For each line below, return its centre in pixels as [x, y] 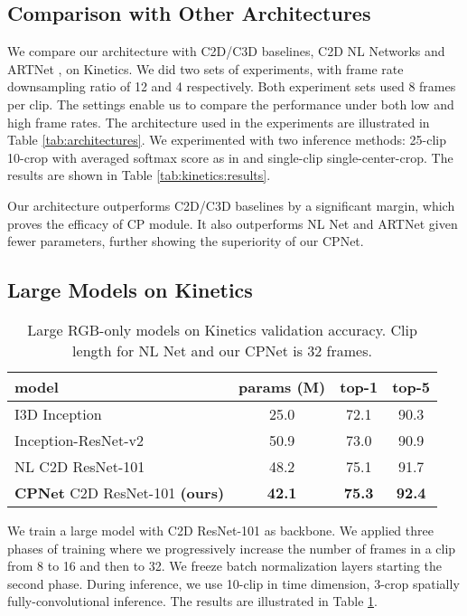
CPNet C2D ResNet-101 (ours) [120, 492]
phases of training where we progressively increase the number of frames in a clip [232, 548]
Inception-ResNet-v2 [79, 440]
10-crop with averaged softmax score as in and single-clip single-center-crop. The [230, 157]
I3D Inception [58, 413]
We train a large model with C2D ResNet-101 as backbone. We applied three [220, 530]
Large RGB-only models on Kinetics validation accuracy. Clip [222, 329]
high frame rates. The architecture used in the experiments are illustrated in [219, 122]
